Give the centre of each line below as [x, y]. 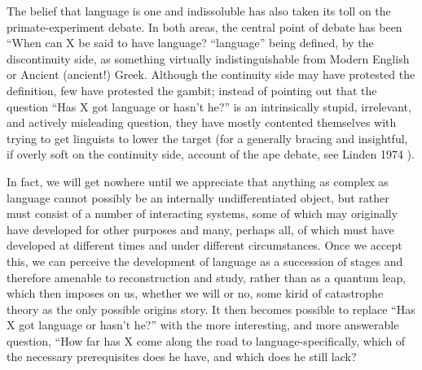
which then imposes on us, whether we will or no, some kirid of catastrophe [195, 293]
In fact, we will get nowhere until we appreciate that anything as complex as [198, 181]
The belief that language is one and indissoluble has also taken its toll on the [199, 11]
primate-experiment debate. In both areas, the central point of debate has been [204, 26]
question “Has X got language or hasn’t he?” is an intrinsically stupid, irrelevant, [209, 106]
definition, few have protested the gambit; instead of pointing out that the [192, 90]
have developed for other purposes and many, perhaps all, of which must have [200, 229]
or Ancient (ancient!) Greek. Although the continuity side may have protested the [211, 74]
